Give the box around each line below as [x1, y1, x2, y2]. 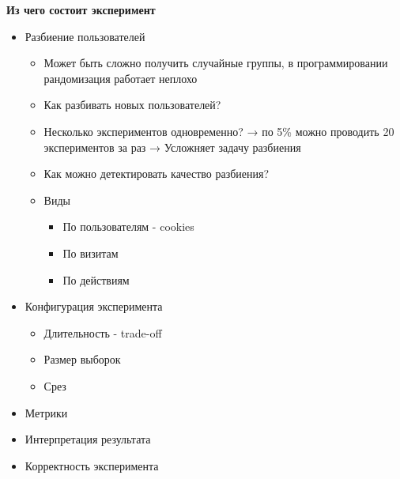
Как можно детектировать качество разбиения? [43, 165, 270, 182]
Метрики [25, 404, 68, 421]
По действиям [62, 271, 130, 288]
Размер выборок [43, 351, 121, 368]
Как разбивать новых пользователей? [43, 96, 221, 113]
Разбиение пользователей [25, 28, 145, 44]
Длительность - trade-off [43, 324, 162, 341]
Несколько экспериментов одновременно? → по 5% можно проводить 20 [43, 123, 394, 139]
